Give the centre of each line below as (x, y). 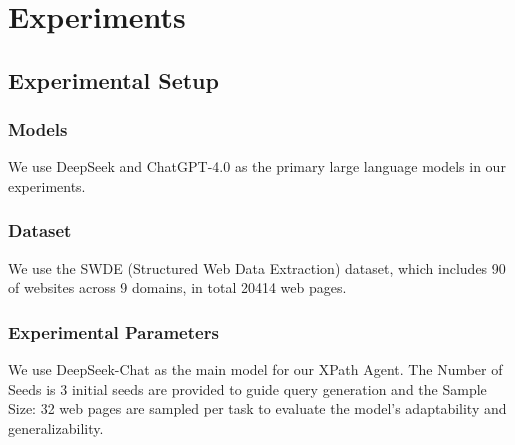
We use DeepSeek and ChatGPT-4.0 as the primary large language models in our (257, 166)
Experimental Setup (113, 79)
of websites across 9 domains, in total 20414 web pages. (177, 287)
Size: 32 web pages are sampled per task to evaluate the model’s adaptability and (257, 408)
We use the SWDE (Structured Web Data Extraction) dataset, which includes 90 (257, 267)
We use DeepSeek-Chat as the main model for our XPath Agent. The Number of (255, 369)
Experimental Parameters (113, 331)
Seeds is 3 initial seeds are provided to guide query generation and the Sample (247, 388)
